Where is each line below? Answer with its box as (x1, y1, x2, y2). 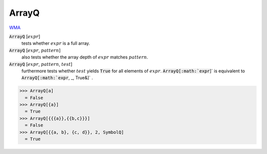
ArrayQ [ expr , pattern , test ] (9, 61, 73, 67)
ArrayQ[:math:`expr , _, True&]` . (21, 75, 93, 81)
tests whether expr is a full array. (21, 40, 90, 46)
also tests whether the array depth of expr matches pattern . (21, 54, 148, 60)
